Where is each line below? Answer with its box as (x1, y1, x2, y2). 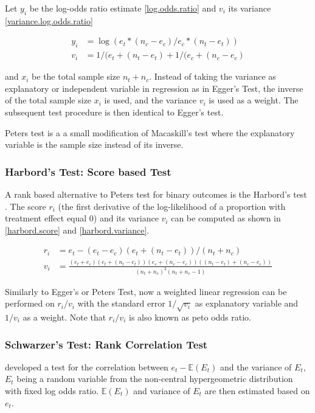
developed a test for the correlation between (5, 360, 168, 373)
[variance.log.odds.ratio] (5, 14, 93, 27)
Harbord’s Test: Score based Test (5, 164, 171, 179)
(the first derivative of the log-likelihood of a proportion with (58, 200, 286, 212)
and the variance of (220, 360, 292, 373)
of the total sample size (5, 94, 92, 106)
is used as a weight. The (209, 94, 299, 106)
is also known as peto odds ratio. (128, 311, 252, 324)
